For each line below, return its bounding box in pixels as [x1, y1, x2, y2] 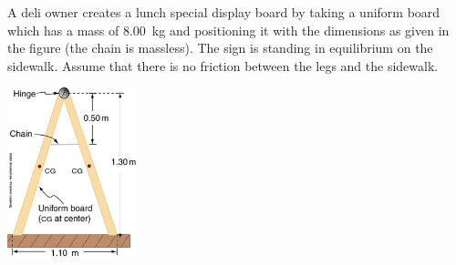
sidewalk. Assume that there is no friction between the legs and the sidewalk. [7, 56, 439, 75]
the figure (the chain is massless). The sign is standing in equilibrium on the [7, 38, 433, 57]
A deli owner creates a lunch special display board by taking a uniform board [7, 3, 440, 21]
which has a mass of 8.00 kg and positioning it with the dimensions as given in [7, 20, 450, 39]
